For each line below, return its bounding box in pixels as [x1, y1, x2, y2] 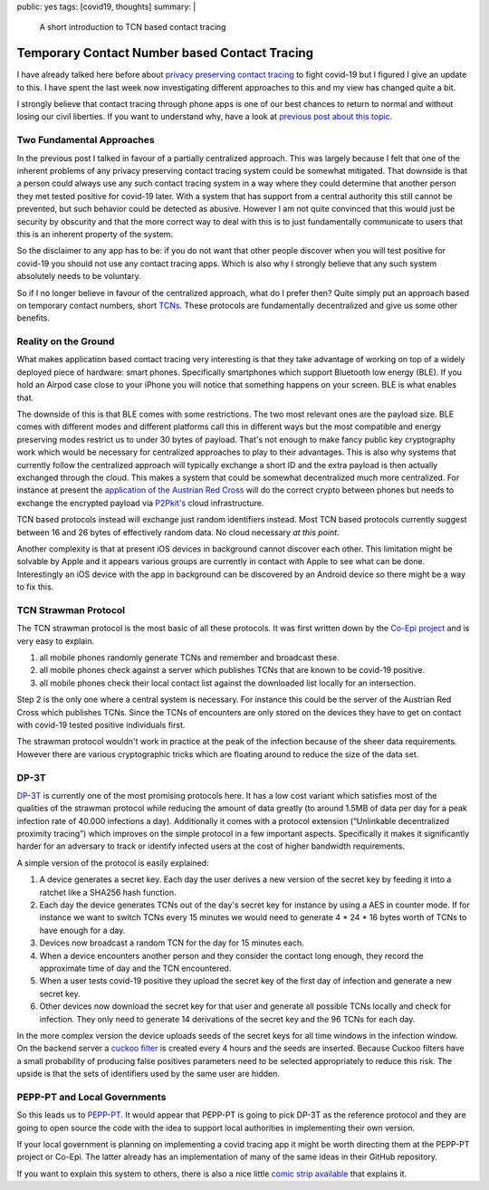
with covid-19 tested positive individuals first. [16, 719, 186, 730]
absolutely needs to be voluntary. [16, 271, 141, 282]
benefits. [16, 312, 50, 323]
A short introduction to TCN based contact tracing [39, 22, 226, 33]
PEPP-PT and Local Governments [16, 1090, 167, 1103]
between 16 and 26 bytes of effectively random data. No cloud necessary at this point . [16, 526, 340, 538]
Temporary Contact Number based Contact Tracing [16, 45, 314, 61]
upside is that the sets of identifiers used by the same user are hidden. [16, 1069, 281, 1080]
